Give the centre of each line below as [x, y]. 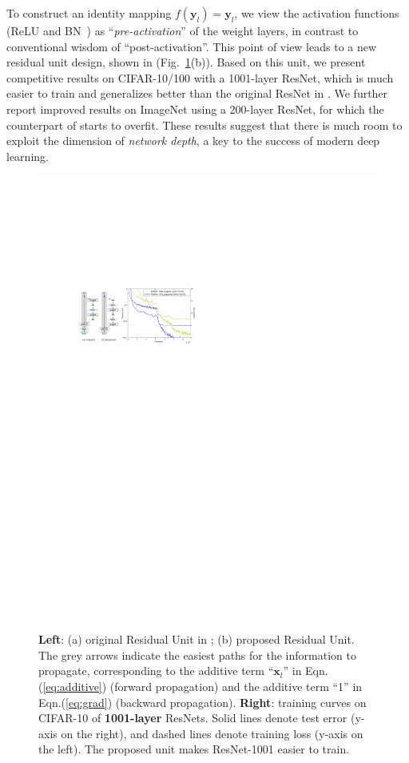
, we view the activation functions [317, 13]
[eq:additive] [72, 687]
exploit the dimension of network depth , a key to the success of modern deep [193, 141]
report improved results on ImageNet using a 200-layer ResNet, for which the [195, 108]
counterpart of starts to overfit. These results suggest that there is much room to [204, 124]
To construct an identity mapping [89, 13]
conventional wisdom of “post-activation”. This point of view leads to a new [192, 46]
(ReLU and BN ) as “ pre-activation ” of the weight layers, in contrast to [183, 30]
